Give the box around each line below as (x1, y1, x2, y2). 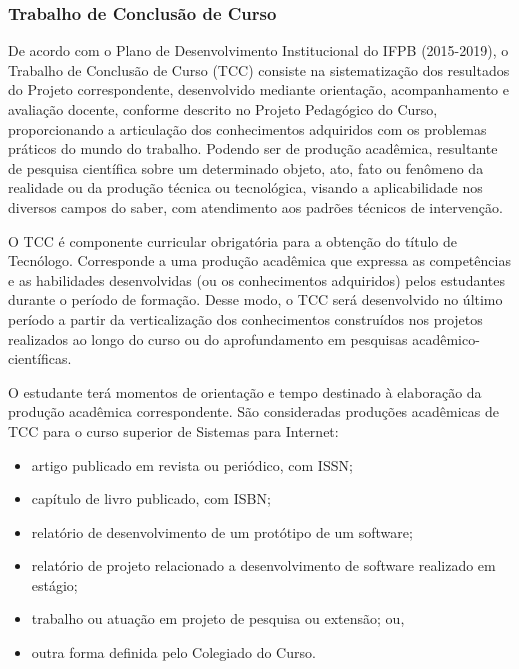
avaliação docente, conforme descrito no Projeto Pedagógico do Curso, (8, 99, 438, 119)
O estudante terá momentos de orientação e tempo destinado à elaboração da (8, 381, 482, 402)
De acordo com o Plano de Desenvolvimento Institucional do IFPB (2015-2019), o (8, 40, 509, 61)
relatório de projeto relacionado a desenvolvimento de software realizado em (31, 555, 496, 576)
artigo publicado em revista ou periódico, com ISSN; (31, 454, 353, 475)
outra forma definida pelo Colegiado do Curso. (31, 642, 316, 663)
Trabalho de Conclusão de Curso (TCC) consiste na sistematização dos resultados (8, 59, 510, 80)
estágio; (31, 574, 78, 595)
